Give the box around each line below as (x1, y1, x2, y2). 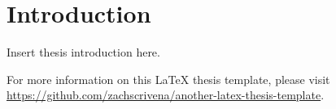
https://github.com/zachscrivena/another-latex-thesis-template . (7, 86, 325, 103)
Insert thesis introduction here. (7, 44, 160, 61)
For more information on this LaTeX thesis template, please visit (7, 70, 330, 87)
